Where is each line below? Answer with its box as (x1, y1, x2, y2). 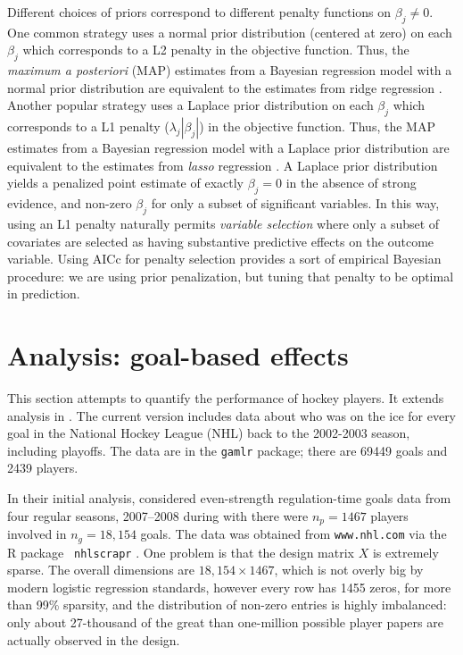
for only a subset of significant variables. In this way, (151, 194, 440, 213)
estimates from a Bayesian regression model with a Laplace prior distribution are (7, 139, 450, 157)
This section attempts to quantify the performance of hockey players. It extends (7, 389, 444, 407)
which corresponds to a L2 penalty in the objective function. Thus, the (22, 40, 409, 59)
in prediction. (7, 284, 80, 303)
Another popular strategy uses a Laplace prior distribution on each (7, 96, 374, 114)
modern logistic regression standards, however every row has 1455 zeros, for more (7, 577, 451, 596)
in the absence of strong (285, 173, 417, 192)
